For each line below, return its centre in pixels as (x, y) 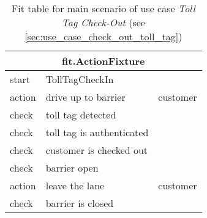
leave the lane (75, 185)
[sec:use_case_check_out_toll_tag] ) (103, 36)
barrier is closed (80, 203)
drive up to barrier (85, 97)
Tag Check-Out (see (103, 22)
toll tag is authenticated (97, 132)
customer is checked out (97, 150)
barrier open (72, 168)
